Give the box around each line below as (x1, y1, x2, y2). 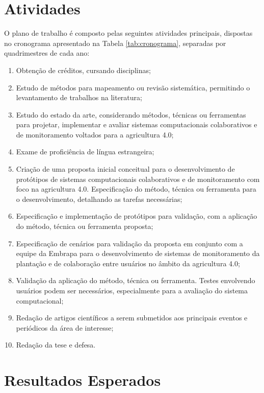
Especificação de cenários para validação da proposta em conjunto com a (16, 238, 243, 248)
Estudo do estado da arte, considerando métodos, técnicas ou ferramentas (16, 109, 246, 120)
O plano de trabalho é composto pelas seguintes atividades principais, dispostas (4, 28, 253, 38)
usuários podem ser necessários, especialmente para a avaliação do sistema (16, 285, 248, 295)
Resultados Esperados (4, 369, 161, 390)
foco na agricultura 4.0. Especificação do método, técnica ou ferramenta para (16, 183, 256, 194)
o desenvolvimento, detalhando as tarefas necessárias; (16, 193, 182, 204)
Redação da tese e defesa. (16, 339, 96, 350)
